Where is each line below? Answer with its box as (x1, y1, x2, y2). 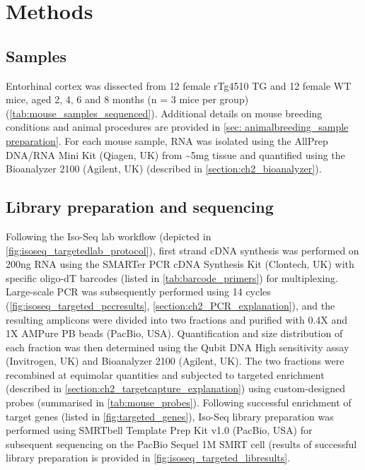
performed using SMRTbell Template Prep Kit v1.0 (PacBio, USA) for (6, 423, 313, 437)
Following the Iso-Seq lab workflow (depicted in (6, 228, 212, 243)
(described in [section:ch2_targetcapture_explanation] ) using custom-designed (6, 381, 346, 396)
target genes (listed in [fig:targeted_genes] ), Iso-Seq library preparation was (6, 409, 334, 423)
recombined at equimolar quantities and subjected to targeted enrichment (6, 367, 325, 382)
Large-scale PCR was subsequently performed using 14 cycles (6, 284, 271, 299)
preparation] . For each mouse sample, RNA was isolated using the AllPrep (6, 133, 328, 148)
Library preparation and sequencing (6, 196, 274, 218)
